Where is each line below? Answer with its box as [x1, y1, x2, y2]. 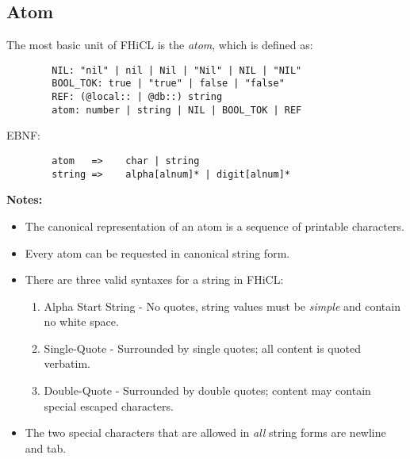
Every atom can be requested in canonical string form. [25, 244, 290, 261]
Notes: [6, 191, 43, 208]
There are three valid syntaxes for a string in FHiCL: [25, 271, 284, 288]
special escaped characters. [44, 397, 174, 414]
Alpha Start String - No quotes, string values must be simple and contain [44, 297, 400, 314]
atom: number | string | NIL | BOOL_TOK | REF [52, 104, 302, 116]
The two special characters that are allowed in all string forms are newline [25, 424, 386, 441]
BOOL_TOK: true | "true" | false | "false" [52, 78, 285, 90]
